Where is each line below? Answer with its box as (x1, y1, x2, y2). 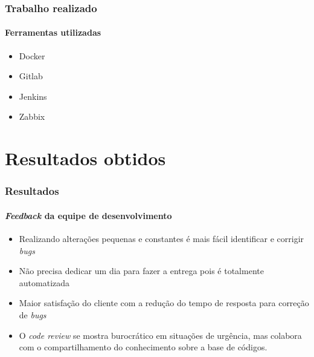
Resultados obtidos (5, 146, 166, 171)
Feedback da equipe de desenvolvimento (5, 209, 172, 221)
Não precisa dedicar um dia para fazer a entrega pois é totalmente (19, 264, 264, 277)
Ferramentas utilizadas (5, 26, 101, 39)
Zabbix (19, 110, 45, 123)
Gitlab (19, 70, 43, 82)
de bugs (19, 309, 46, 321)
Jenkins (19, 90, 47, 102)
